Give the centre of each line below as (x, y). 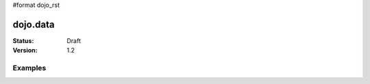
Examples (29, 68)
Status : (23, 40)
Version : (25, 51)
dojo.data (34, 24)
